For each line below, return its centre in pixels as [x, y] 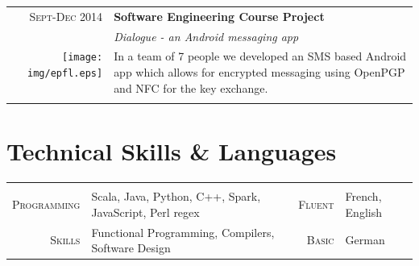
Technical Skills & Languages [172, 151]
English [363, 212]
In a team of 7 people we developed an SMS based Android [260, 56]
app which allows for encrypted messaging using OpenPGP [259, 72]
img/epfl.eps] [65, 74]
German [365, 240]
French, [363, 196]
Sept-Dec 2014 [66, 16]
